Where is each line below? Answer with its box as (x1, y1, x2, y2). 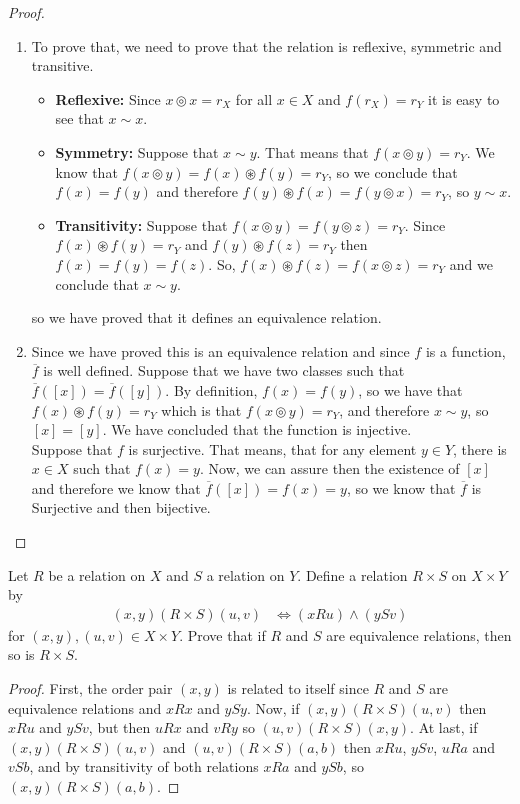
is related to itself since (227, 678, 369, 699)
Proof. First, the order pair (8, 678, 173, 699)
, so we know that (346, 477, 456, 498)
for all (235, 88, 273, 109)
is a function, (425, 340, 506, 361)
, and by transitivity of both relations (29, 756, 259, 777)
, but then (88, 717, 151, 738)
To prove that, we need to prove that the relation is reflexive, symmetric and (31, 35, 502, 56)
